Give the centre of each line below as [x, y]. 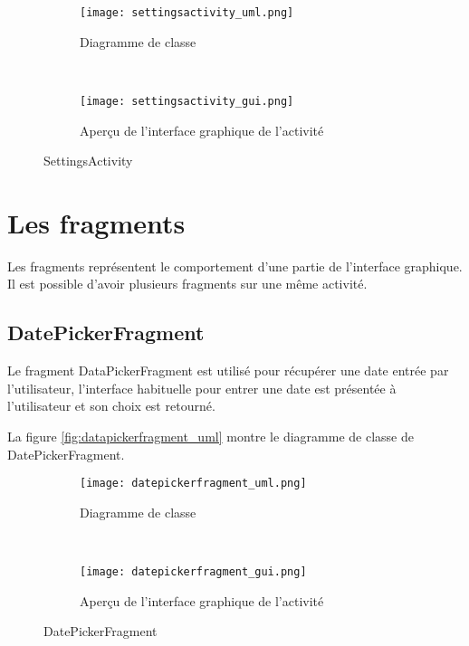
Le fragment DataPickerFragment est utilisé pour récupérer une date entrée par [228, 370]
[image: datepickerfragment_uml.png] [193, 484]
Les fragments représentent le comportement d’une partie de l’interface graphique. [235, 266]
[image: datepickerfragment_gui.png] [193, 572]
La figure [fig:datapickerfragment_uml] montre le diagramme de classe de [211, 436]
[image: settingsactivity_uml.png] [187, 13]
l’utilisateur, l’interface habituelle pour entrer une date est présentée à [202, 388]
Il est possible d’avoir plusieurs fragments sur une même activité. [187, 284]
